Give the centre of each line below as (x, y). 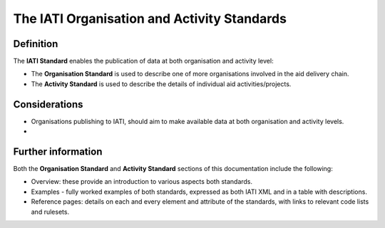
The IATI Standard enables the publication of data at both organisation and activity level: (143, 61)
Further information (58, 151)
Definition (36, 44)
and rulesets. (50, 212)
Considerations (48, 104)
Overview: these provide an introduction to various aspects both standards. (142, 182)
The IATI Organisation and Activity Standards (150, 19)
